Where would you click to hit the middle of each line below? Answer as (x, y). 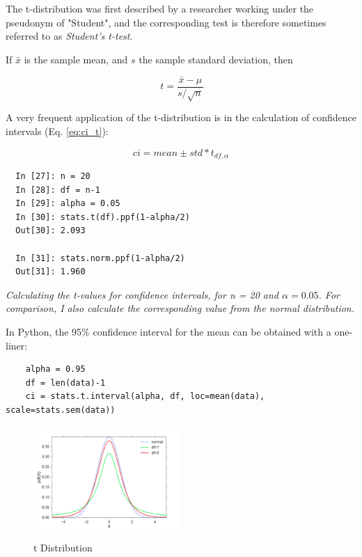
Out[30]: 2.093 (50, 231)
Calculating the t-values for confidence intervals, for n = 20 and (142, 294)
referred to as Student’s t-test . (69, 36)
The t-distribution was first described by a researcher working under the (160, 8)
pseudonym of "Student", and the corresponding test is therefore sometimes (166, 22)
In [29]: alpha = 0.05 (68, 204)
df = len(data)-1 (65, 383)
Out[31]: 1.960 (50, 272)
